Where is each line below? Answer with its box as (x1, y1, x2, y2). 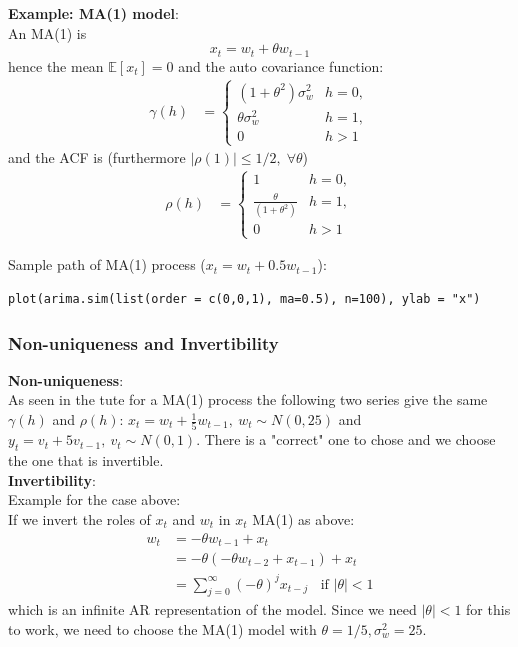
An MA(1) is (8, 22, 87, 43)
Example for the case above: (8, 489, 181, 510)
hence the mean (8, 55, 104, 76)
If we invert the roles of (8, 508, 151, 529)
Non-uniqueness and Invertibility (8, 330, 279, 355)
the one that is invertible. (8, 450, 164, 471)
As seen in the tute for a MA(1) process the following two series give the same (8, 389, 488, 410)
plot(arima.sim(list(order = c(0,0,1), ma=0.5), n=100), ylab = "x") (8, 292, 481, 307)
